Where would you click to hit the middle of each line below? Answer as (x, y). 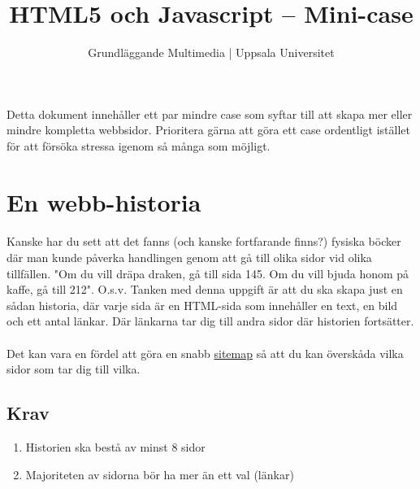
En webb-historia (104, 201)
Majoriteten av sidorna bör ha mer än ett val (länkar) (160, 474)
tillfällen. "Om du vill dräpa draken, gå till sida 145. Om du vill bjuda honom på (208, 273)
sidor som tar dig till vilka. (74, 369)
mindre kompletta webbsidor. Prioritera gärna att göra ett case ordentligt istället (208, 130)
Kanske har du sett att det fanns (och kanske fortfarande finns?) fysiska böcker (204, 241)
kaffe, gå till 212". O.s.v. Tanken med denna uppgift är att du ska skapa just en (205, 289)
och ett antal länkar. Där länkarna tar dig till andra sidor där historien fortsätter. (210, 321)
